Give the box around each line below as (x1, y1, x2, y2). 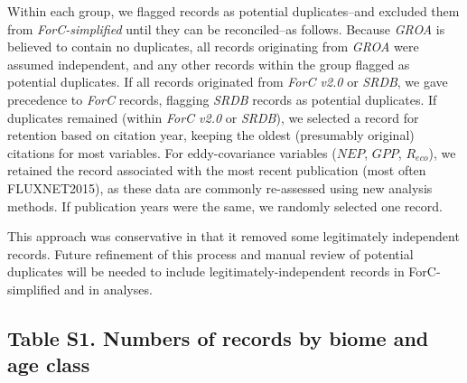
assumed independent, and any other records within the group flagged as (7, 54, 410, 73)
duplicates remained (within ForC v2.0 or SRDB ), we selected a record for (7, 107, 419, 126)
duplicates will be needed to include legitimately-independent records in (7, 262, 405, 281)
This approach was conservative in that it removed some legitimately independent (7, 227, 460, 246)
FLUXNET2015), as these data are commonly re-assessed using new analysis (7, 178, 433, 197)
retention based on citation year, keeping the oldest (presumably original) (7, 126, 415, 145)
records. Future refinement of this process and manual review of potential (7, 244, 414, 263)
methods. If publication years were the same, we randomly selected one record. (7, 196, 443, 215)
